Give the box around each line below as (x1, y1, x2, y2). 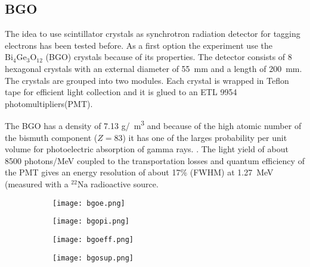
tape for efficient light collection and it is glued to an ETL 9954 (5, 86, 237, 98)
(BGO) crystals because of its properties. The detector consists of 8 (45, 51, 292, 63)
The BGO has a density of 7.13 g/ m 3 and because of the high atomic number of (5, 118, 302, 132)
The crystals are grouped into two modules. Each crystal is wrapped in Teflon (5, 74, 289, 86)
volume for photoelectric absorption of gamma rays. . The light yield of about (5, 143, 289, 155)
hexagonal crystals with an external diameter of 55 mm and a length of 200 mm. (5, 62, 302, 74)
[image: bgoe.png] (52, 199, 125, 208)
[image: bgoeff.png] (52, 235, 134, 244)
